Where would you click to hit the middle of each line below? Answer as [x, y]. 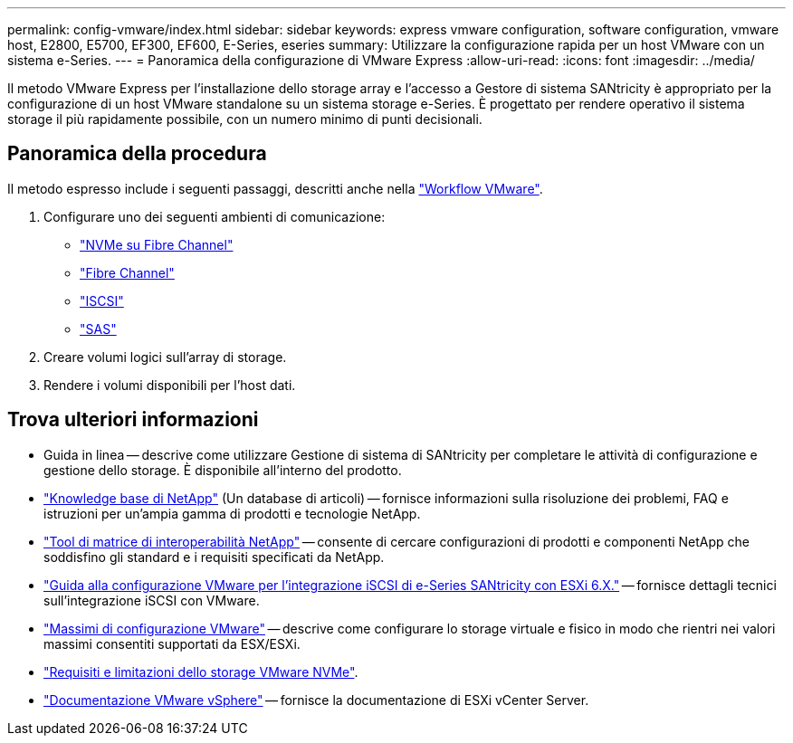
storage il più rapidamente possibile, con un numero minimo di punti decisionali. [245, 119]
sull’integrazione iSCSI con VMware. [152, 600]
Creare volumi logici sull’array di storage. [165, 357]
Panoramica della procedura [137, 154]
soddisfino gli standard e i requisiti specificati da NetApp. [214, 557]
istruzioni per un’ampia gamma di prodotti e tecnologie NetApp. [232, 513]
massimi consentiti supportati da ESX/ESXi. [172, 643]
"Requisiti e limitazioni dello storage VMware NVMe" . [201, 672]
